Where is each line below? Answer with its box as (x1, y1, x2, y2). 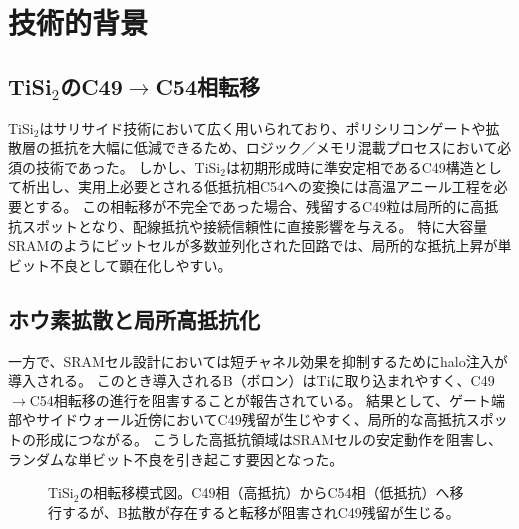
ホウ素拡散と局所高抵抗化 (8, 303, 260, 334)
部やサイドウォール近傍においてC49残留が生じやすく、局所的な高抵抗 (8, 409, 466, 430)
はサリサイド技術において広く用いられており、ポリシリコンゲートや (39, 117, 486, 138)
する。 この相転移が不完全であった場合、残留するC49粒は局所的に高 (35, 195, 485, 216)
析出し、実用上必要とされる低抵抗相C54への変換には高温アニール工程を (21, 176, 494, 197)
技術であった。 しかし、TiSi (35, 156, 221, 177)
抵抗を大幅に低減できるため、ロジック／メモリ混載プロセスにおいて (49, 137, 498, 158)
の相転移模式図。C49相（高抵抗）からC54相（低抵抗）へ (79, 482, 450, 503)
